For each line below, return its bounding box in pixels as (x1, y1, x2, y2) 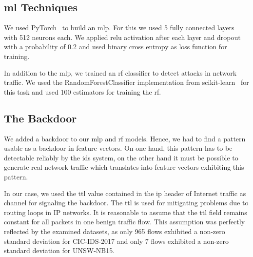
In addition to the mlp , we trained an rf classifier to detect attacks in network (4, 67, 237, 78)
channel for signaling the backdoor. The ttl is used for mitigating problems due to (4, 198, 249, 208)
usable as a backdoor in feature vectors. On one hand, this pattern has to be (4, 143, 233, 153)
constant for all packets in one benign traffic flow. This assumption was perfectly (4, 217, 245, 227)
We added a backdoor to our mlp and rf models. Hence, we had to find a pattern (4, 133, 246, 143)
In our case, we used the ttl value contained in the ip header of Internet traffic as (4, 188, 246, 198)
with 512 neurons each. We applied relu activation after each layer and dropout (4, 32, 241, 42)
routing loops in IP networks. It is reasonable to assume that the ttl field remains (4, 207, 247, 217)
